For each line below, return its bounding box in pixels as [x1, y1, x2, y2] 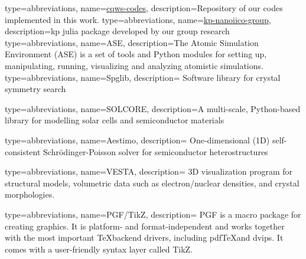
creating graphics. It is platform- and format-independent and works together [5, 219, 285, 232]
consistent [5, 145, 41, 158]
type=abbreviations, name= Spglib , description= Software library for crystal [5, 71, 281, 83]
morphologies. [5, 188, 55, 201]
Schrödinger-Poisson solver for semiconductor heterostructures [43, 145, 268, 158]
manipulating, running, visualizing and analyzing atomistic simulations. [5, 59, 263, 71]
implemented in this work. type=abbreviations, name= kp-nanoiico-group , [5, 13, 271, 25]
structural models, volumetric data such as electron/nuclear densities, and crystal [5, 176, 300, 189]
